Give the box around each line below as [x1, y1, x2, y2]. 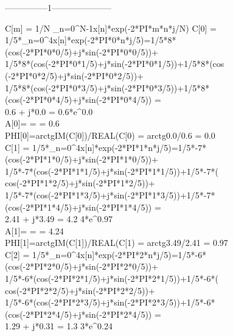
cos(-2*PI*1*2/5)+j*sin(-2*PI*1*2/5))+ [5, 177, 155, 189]
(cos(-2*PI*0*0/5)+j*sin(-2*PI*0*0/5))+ [5, 45, 159, 58]
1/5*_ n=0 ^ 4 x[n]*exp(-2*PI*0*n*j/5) [5, 33, 144, 46]
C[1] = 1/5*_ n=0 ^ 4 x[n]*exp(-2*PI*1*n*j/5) [5, 141, 172, 153]
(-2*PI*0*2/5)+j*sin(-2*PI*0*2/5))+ [5, 69, 144, 82]
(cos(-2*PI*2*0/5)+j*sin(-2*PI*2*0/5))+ [5, 260, 159, 273]
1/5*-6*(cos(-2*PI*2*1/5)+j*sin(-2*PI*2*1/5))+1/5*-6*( [5, 272, 218, 285]
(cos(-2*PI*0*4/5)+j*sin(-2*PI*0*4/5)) [5, 93, 152, 106]
